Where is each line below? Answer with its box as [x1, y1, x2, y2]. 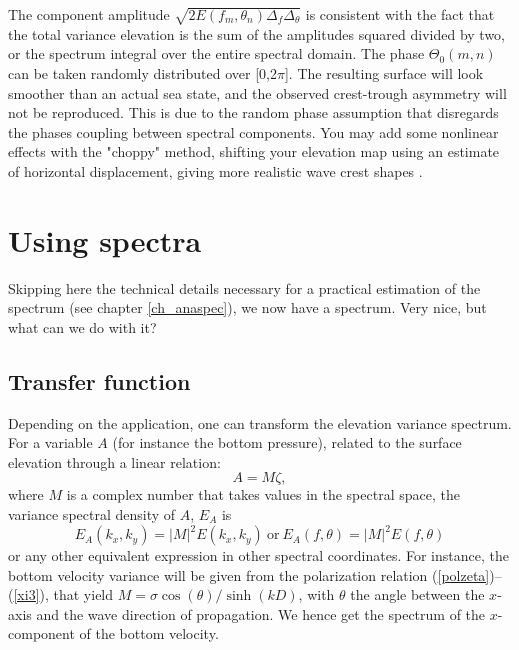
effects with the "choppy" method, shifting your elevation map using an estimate [8, 141, 500, 162]
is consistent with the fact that [305, 4, 495, 24]
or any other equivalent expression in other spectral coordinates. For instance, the [8, 545, 509, 566]
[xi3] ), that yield [13, 584, 114, 605]
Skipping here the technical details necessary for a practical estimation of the [8, 277, 481, 298]
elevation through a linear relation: [8, 451, 221, 472]
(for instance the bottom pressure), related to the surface [112, 432, 462, 453]
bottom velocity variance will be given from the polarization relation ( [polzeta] [8, 564, 490, 585]
